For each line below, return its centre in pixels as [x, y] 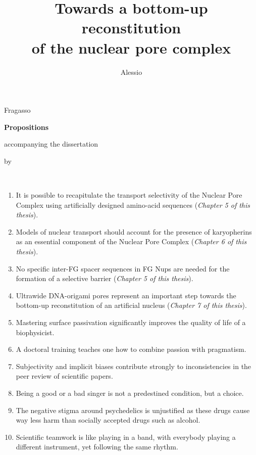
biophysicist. [35, 332]
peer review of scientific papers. [64, 376]
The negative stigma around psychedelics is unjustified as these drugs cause [133, 410]
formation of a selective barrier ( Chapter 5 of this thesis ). [105, 278]
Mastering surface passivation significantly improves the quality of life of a [131, 322]
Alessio [131, 72]
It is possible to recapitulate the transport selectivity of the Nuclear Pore [129, 195]
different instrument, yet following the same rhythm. [97, 447]
